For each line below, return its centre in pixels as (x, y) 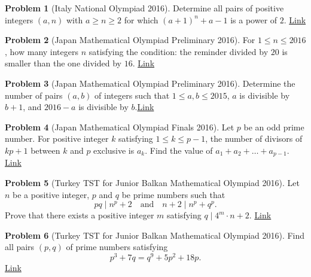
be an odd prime (274, 127)
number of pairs (34, 95)
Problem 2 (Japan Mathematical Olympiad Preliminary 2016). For (130, 40)
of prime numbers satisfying (117, 247)
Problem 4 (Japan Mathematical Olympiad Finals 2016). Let (120, 127)
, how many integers (42, 51)
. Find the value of (179, 150)
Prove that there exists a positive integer (80, 215)
